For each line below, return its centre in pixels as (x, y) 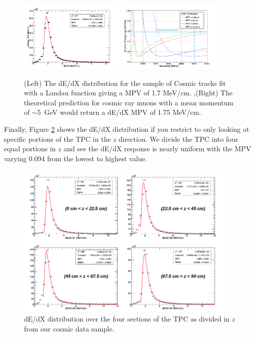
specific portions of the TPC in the (57, 139)
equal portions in (30, 149)
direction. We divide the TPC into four (178, 139)
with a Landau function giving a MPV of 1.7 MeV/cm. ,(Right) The (128, 93)
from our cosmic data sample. (69, 328)
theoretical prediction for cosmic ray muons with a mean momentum (129, 102)
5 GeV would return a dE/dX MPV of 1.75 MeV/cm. (119, 112)
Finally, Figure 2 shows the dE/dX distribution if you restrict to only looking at (127, 129)
